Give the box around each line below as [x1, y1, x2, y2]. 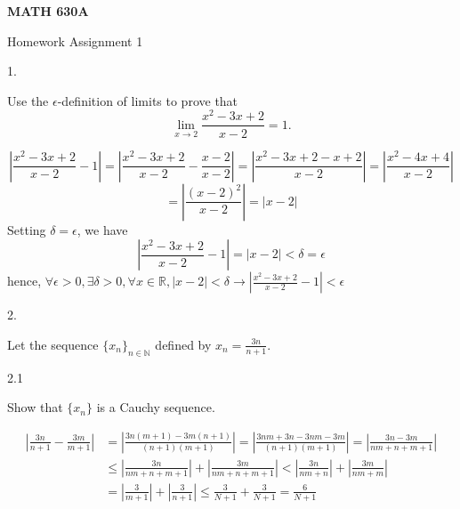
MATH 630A [7, 2, 89, 20]
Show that [7, 398, 63, 416]
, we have [77, 220, 128, 238]
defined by [155, 335, 212, 353]
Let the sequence [7, 335, 99, 353]
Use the [7, 91, 49, 109]
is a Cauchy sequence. [96, 398, 215, 416]
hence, [7, 271, 42, 290]
